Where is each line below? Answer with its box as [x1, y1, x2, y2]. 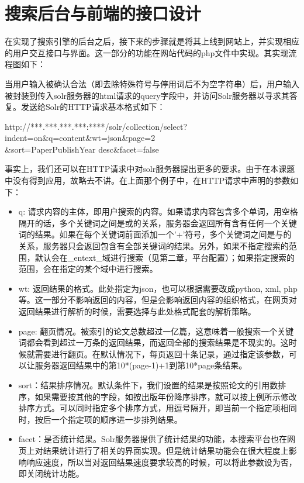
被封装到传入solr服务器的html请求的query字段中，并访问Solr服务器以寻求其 [5, 89, 289, 101]
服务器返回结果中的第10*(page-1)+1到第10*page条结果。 [34, 359, 247, 371]
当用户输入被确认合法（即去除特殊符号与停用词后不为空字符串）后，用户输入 [5, 77, 299, 89]
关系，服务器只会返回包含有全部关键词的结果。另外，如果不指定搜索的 [18, 240, 289, 252]
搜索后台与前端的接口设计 [5, 1, 202, 25]
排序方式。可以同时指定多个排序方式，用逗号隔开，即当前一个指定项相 [18, 402, 289, 414]
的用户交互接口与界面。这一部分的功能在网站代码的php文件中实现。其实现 [5, 46, 289, 58]
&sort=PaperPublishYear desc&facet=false [5, 143, 159, 155]
